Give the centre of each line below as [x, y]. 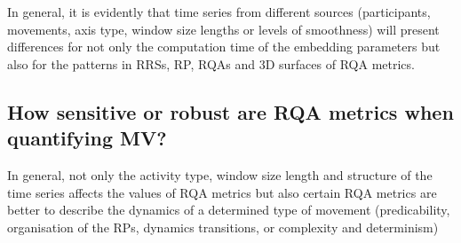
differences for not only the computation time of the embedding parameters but [224, 47]
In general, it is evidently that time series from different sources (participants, [219, 12]
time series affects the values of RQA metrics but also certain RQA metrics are [222, 192]
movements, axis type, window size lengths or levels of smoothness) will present [223, 29]
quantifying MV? [87, 138]
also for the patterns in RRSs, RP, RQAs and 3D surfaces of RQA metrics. [211, 63]
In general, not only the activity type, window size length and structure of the [220, 174]
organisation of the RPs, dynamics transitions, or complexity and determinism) [223, 227]
